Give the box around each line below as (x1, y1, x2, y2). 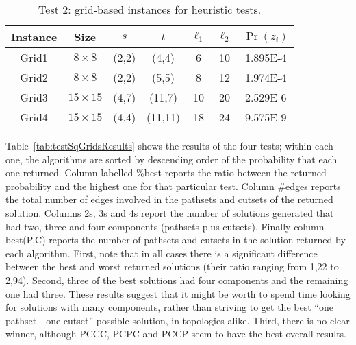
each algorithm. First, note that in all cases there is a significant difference (5, 246, 318, 260)
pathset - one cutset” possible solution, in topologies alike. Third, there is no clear (5, 313, 350, 327)
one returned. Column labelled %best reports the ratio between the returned (5, 165, 327, 180)
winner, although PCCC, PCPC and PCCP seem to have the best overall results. (5, 326, 346, 341)
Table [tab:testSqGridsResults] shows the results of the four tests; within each (5, 139, 333, 152)
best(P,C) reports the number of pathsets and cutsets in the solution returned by (5, 233, 346, 247)
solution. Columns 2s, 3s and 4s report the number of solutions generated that (5, 205, 334, 219)
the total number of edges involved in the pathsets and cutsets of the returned (5, 192, 333, 206)
